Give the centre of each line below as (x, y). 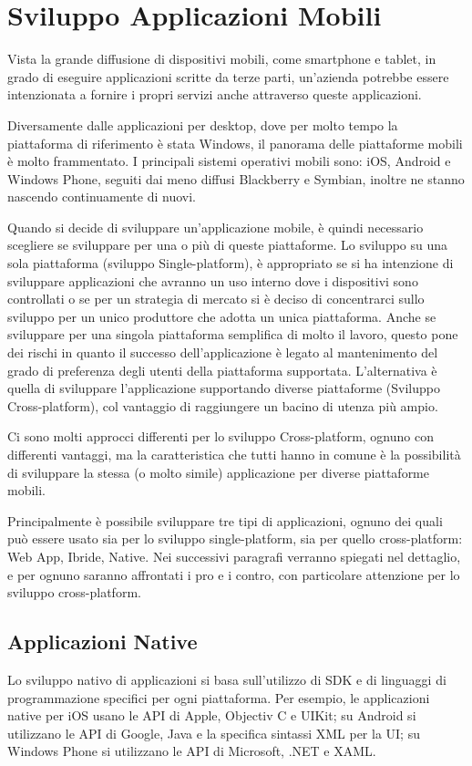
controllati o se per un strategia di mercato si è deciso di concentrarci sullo (216, 299)
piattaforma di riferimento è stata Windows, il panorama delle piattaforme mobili (235, 143)
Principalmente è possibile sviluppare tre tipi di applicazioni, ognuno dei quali (225, 520)
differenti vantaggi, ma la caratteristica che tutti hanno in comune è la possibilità (234, 454)
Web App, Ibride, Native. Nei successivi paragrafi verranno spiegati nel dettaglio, (234, 556)
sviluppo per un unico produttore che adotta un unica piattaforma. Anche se (222, 316)
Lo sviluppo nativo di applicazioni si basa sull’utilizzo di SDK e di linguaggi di (227, 679)
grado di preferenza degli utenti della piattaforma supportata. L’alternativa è (222, 370)
